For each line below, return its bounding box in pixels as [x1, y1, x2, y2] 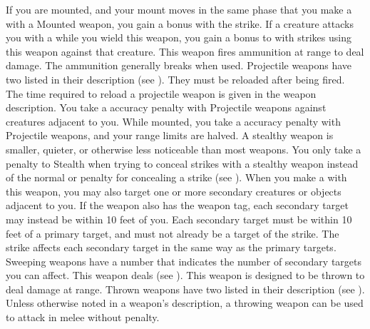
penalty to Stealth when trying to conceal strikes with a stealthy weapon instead [6, 156, 359, 171]
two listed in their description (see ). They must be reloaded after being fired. [6, 71, 345, 86]
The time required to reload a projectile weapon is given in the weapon [6, 86, 317, 101]
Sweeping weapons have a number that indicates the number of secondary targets [6, 253, 361, 268]
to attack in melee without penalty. [6, 310, 160, 325]
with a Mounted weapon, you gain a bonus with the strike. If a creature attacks [6, 16, 354, 31]
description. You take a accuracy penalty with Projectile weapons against [6, 100, 327, 115]
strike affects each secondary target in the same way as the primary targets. [6, 240, 336, 255]
